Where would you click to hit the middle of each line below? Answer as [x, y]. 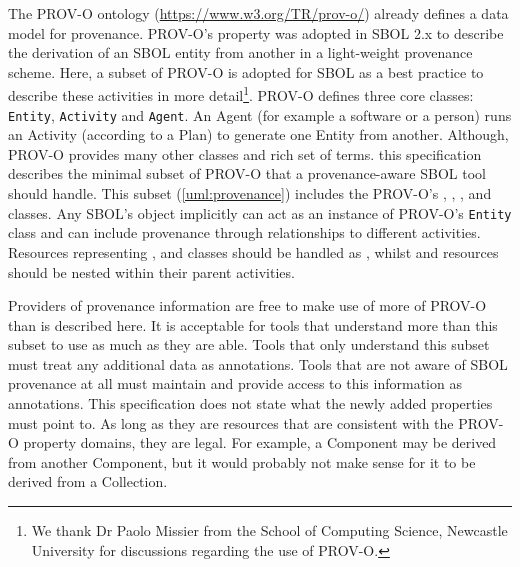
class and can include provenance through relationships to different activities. [244, 232]
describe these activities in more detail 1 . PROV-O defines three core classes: [241, 94]
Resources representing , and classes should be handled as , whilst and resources [253, 251]
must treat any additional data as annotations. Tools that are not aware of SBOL [258, 363]
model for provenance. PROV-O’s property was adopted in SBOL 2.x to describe [256, 32]
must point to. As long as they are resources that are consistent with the [231, 422]
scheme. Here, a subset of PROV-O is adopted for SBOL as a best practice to [246, 71]
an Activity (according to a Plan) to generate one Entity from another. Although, [258, 134]
